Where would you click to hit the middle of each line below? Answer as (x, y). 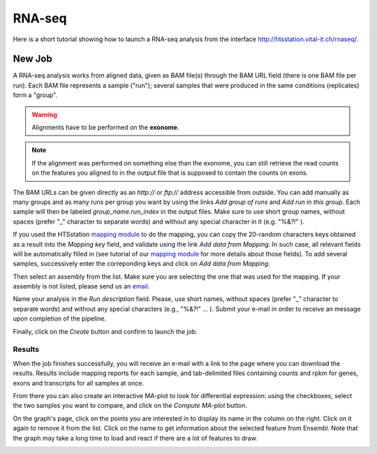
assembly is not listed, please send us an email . (81, 286)
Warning (44, 115)
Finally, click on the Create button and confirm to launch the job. (105, 331)
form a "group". (35, 95)
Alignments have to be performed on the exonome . (105, 127)
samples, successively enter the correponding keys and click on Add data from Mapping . (141, 264)
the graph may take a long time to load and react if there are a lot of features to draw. (135, 438)
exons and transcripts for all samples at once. (79, 383)
